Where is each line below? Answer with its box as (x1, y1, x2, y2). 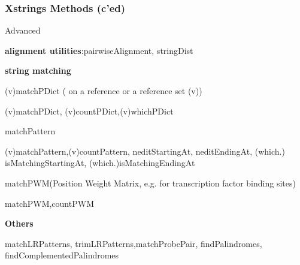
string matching (5, 64, 71, 77)
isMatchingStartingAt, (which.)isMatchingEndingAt (5, 156, 195, 169)
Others (5, 217, 34, 230)
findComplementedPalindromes (5, 249, 119, 261)
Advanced (5, 24, 41, 37)
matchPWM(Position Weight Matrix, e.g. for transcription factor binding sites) (5, 176, 296, 189)
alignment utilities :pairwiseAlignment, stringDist (5, 44, 193, 56)
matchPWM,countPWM (5, 197, 94, 209)
